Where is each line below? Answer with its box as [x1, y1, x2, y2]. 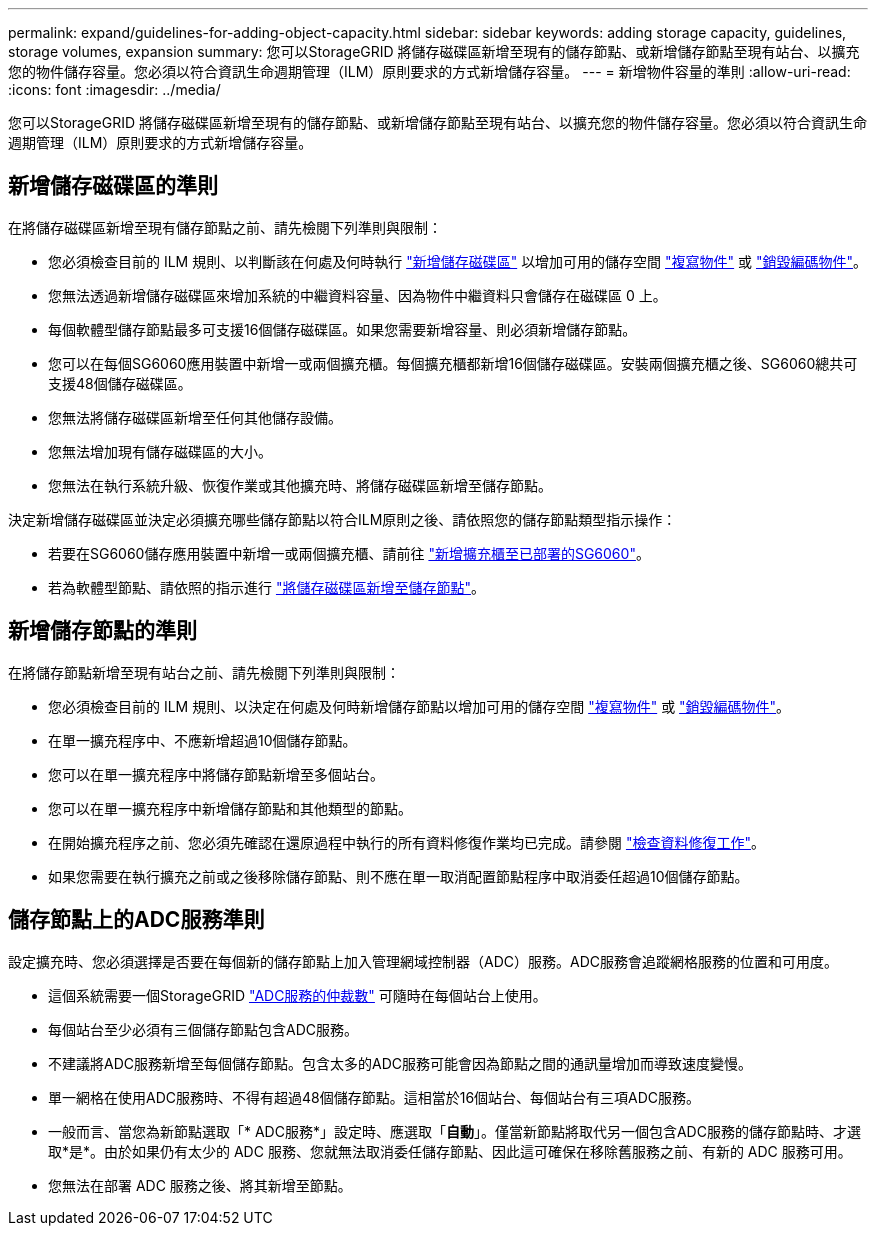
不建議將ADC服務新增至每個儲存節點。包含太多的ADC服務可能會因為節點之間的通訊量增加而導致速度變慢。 [48, 1054, 752, 1072]
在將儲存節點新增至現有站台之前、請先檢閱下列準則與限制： [8, 663, 400, 681]
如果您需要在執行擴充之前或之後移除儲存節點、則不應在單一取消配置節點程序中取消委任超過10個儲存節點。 [48, 867, 749, 885]
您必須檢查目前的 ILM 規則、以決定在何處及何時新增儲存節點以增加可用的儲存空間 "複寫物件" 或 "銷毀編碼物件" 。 [48, 697, 791, 715]
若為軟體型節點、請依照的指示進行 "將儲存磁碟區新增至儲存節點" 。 [48, 578, 485, 596]
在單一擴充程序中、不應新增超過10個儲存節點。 [48, 731, 357, 749]
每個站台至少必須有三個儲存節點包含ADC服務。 [48, 1020, 358, 1038]
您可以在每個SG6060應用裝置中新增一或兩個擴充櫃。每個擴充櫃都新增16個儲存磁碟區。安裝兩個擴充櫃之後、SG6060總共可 [48, 354, 858, 372]
